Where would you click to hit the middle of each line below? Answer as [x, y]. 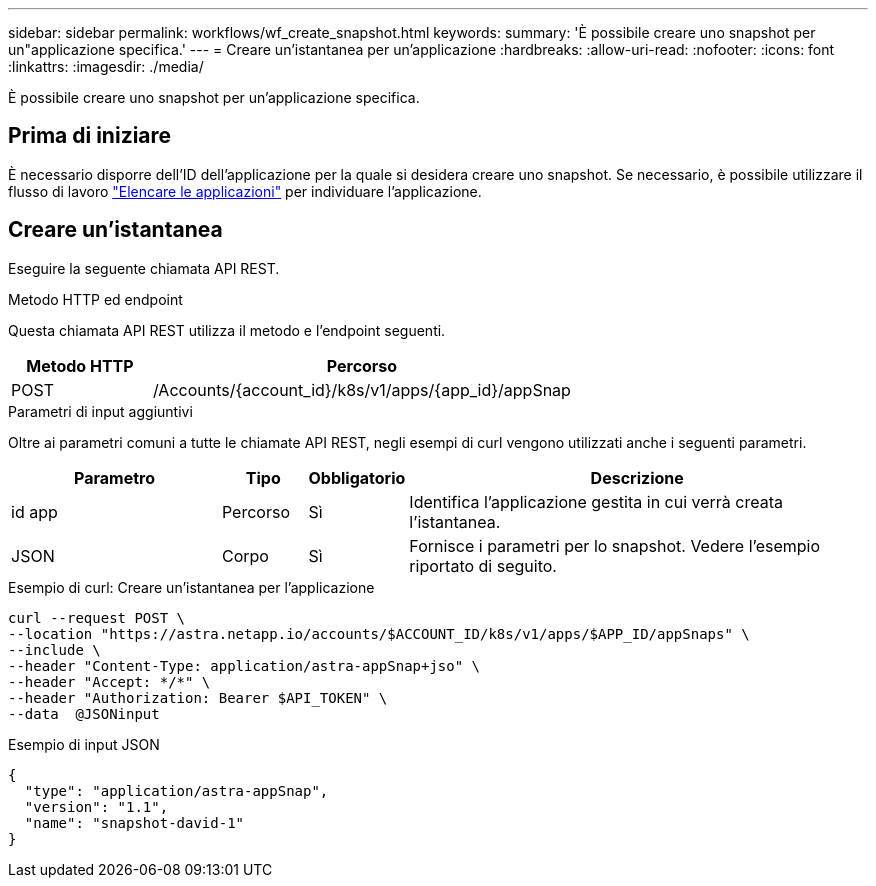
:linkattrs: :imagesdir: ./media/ [106, 66]
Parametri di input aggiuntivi [100, 411]
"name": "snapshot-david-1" [134, 822]
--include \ [54, 649]
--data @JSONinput [84, 713]
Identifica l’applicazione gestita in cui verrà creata [596, 501]
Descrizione [637, 477]
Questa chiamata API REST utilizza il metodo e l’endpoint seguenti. [227, 330]
